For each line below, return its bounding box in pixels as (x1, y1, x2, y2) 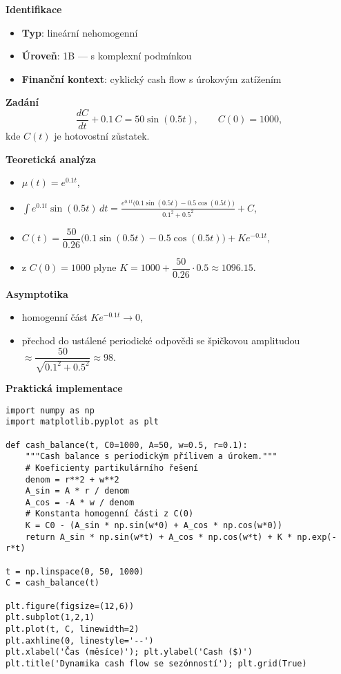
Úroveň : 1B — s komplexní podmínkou (21, 48, 192, 63)
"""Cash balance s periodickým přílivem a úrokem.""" (25, 451, 277, 462)
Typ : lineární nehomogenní (21, 25, 138, 39)
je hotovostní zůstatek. (54, 129, 150, 143)
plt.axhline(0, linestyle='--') (6, 635, 154, 646)
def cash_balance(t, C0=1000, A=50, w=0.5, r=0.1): (6, 440, 248, 450)
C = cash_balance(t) (6, 578, 100, 588)
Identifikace (6, 2, 62, 16)
